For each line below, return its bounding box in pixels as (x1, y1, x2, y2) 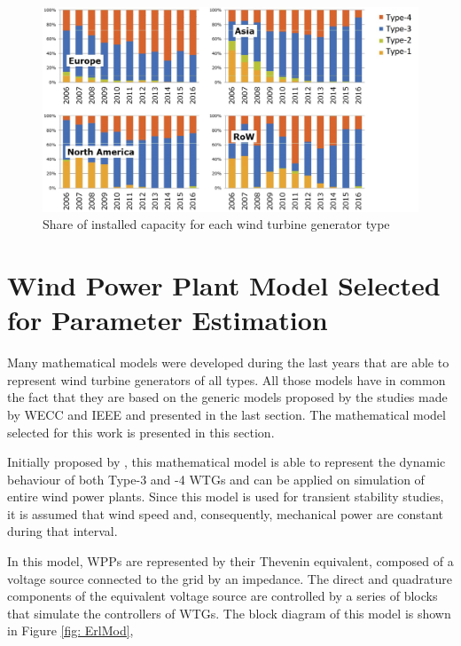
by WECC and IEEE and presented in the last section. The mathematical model (7, 405, 446, 423)
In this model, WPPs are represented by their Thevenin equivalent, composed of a (7, 552, 454, 571)
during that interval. (7, 522, 118, 540)
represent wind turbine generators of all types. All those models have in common (7, 370, 446, 389)
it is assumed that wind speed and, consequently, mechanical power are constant (7, 504, 444, 523)
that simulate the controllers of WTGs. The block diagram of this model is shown (7, 603, 451, 622)
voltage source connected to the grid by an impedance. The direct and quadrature (7, 569, 452, 587)
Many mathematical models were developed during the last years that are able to (7, 353, 449, 372)
